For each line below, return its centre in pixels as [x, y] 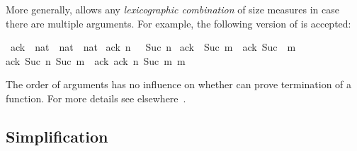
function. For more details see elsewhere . [96, 98]
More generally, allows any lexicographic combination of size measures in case [172, 9]
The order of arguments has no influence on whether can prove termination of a [179, 84]
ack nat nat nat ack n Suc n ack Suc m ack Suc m [153, 47]
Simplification [57, 136]
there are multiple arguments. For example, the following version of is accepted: [178, 23]
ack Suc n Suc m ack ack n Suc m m [96, 60]
